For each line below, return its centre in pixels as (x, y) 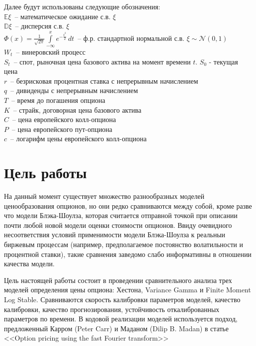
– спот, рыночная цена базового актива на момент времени (102, 61)
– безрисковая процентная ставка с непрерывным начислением (104, 80)
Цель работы (45, 173)
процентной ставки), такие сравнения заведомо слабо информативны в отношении (128, 254)
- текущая (223, 61)
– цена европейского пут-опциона (62, 129)
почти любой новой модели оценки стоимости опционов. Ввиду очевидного (118, 225)
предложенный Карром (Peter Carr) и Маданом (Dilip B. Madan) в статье (116, 328)
